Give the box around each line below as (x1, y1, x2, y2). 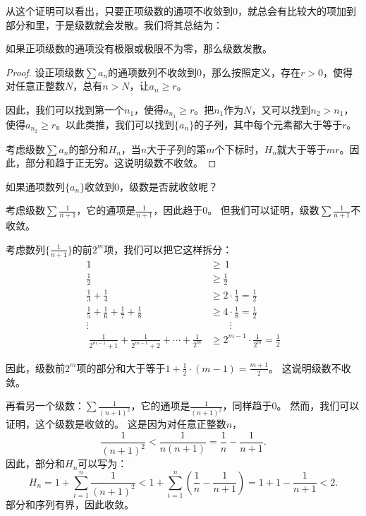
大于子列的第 (147, 141, 207, 156)
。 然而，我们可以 (276, 398, 360, 413)
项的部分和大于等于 (76, 360, 166, 375)
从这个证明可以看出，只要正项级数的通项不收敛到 (6, 4, 233, 18)
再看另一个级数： (6, 398, 85, 413)
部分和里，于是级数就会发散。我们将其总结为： (6, 17, 223, 32)
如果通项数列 (6, 179, 65, 193)
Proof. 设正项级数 (6, 64, 85, 79)
